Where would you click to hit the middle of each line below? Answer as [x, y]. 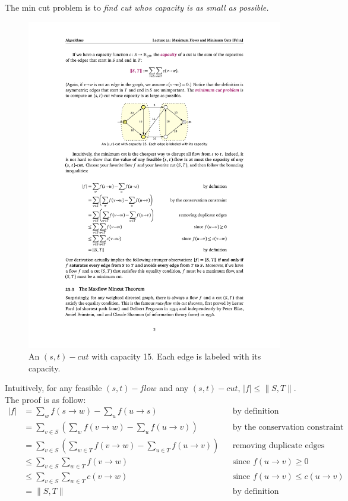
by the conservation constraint [288, 428]
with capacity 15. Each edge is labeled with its [176, 356]
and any [174, 388]
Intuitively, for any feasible [53, 388]
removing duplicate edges [279, 446]
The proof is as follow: [45, 399]
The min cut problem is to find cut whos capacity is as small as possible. [137, 7]
